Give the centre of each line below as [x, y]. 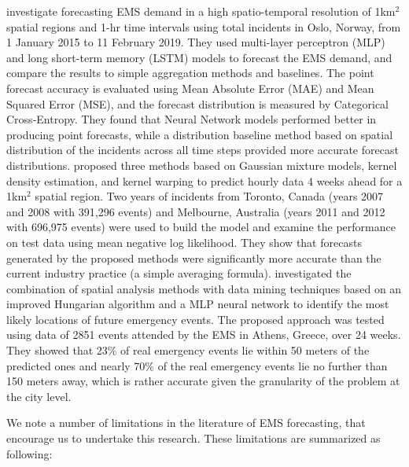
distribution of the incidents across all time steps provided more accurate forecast [203, 150]
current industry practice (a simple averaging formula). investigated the [179, 273]
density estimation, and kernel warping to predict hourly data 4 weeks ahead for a [204, 180]
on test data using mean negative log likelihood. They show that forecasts [184, 242]
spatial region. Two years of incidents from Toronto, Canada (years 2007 [209, 196]
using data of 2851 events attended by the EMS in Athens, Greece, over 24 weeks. [204, 335]
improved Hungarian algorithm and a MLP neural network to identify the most [198, 304]
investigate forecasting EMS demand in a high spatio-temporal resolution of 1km [201, 11]
